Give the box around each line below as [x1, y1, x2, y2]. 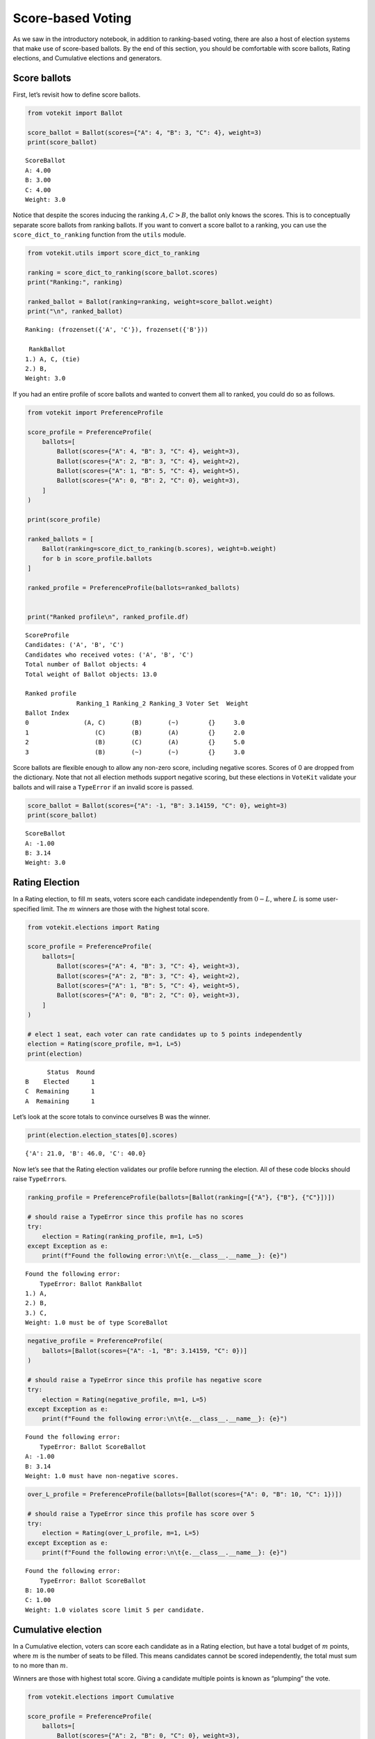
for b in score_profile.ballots [42, 554, 153, 563]
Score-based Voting [12, 10, 132, 26]
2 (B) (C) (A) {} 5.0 [25, 738, 245, 746]
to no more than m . [12, 1661, 69, 1669]
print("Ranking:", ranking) [27, 278, 123, 287]
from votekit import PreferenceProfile [27, 408, 163, 417]
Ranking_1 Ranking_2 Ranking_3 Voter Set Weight [76, 699, 249, 707]
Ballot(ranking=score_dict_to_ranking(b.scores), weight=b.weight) [42, 545, 277, 553]
